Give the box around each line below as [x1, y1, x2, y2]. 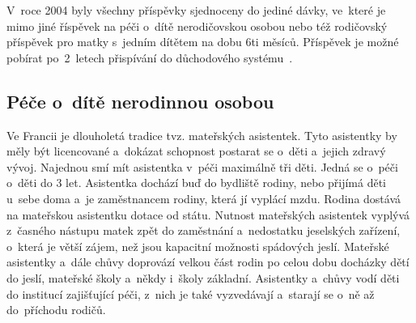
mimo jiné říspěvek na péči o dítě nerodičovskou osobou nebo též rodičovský [6, 17, 388, 34]
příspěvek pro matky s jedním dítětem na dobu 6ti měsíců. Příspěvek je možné [6, 33, 399, 50]
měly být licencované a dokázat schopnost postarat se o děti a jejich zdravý [6, 142, 386, 159]
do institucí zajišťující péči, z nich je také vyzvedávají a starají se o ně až [6, 285, 375, 302]
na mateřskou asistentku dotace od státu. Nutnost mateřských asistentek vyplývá [6, 206, 410, 223]
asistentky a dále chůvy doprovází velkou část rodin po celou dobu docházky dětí [6, 253, 410, 270]
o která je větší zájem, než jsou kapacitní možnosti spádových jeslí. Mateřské [6, 237, 389, 254]
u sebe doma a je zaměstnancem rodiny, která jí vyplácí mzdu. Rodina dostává [6, 189, 401, 206]
